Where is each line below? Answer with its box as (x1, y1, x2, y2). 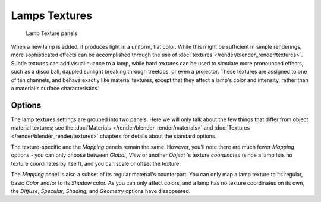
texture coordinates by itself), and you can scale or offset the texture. (11, 160, 181, 167)
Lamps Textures (11, 9, 92, 22)
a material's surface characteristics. (11, 84, 99, 91)
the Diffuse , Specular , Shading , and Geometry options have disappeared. (11, 187, 191, 194)
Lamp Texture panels (26, 30, 78, 37)
